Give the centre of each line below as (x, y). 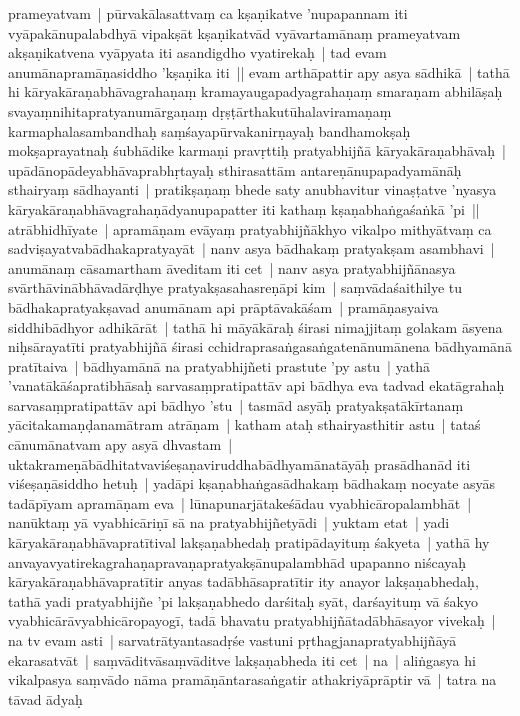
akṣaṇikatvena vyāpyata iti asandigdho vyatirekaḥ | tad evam (197, 52)
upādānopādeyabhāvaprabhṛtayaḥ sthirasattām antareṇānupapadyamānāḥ (235, 169)
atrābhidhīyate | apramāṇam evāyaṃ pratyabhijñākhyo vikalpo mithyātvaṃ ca (250, 228)
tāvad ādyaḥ (45, 698)
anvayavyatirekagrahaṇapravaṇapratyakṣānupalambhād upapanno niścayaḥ (237, 561)
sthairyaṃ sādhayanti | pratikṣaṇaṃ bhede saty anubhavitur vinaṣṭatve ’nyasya (252, 189)
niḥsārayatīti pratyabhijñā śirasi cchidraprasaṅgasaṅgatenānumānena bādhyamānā (260, 346)
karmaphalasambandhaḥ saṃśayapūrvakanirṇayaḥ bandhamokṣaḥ (209, 130)
